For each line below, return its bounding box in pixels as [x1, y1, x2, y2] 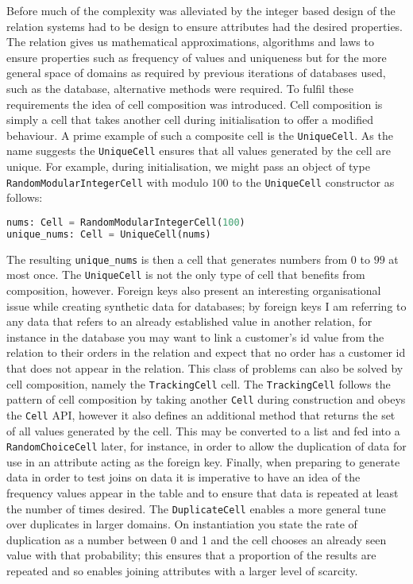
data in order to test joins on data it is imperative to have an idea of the [6, 469, 361, 485]
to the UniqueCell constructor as [232, 173, 395, 190]
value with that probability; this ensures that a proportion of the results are [6, 547, 376, 563]
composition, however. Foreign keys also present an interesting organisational [6, 281, 381, 298]
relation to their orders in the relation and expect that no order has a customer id [6, 344, 406, 361]
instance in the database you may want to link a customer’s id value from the [6, 328, 384, 345]
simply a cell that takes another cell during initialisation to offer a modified [6, 111, 373, 128]
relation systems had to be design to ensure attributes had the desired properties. [6, 17, 403, 34]
